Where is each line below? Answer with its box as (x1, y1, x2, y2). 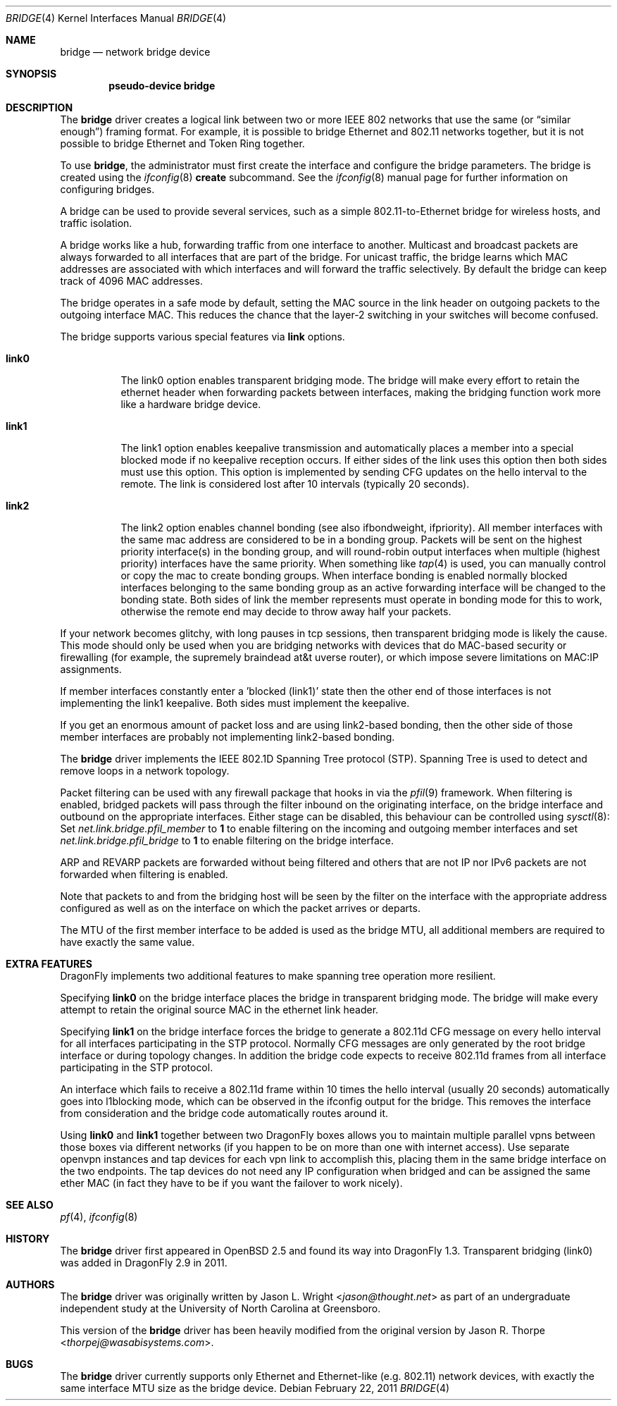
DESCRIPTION (6, 101, 73, 113)
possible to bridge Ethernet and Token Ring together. (60, 137, 305, 149)
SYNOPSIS (6, 68, 57, 80)
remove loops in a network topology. (60, 765, 230, 777)
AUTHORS (6, 1278, 55, 1290)
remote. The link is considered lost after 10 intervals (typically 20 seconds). (120, 478, 470, 490)
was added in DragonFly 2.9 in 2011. (60, 1257, 228, 1269)
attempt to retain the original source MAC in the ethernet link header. (60, 1004, 379, 1016)
